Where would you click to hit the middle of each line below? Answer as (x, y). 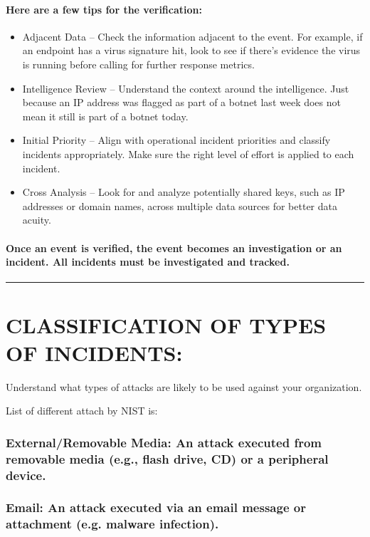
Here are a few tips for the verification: (104, 9)
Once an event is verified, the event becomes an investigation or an (174, 247)
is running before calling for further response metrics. (138, 64)
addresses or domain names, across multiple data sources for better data (180, 205)
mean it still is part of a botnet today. (105, 116)
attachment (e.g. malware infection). (112, 524)
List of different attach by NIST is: (82, 411)
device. (26, 475)
